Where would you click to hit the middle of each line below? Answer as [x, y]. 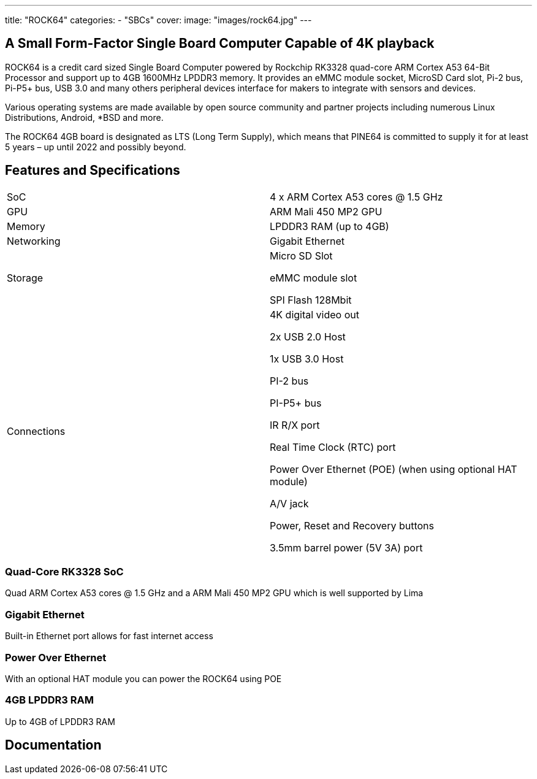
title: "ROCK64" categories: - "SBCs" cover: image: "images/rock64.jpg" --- [158, 20]
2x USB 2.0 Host [308, 336]
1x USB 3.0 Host [307, 359]
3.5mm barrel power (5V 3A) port [346, 547]
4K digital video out [314, 314]
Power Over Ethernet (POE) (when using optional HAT [394, 469]
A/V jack [289, 503]
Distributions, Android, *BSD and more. [84, 117]
